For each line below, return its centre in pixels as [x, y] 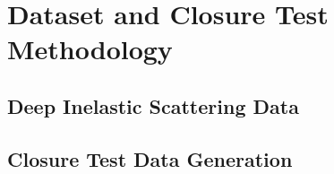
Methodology [90, 49]
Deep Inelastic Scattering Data [153, 105]
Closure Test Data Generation [150, 158]
